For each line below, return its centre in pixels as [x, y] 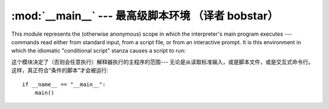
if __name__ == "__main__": [64, 84]
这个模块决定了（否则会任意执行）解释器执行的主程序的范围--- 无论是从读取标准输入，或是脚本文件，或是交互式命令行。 [162, 62]
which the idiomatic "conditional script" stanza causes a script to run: [98, 51]
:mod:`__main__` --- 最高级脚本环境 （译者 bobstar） [145, 16]
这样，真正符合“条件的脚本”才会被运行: [60, 70]
